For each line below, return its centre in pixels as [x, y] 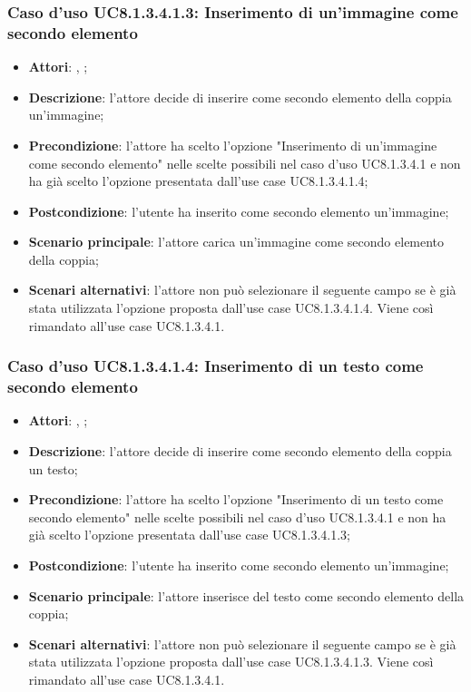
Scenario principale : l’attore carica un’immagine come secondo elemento [236, 242]
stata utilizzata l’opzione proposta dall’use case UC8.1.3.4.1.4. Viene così [231, 308]
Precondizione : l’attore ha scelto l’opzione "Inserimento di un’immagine [233, 145]
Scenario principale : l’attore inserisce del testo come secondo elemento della [246, 595]
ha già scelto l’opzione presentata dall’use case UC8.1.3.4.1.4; [198, 181]
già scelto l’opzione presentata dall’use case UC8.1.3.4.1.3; [190, 535]
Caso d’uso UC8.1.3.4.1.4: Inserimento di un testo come [216, 366]
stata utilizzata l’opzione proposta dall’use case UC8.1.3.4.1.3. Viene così [231, 662]
